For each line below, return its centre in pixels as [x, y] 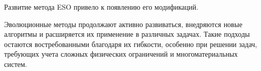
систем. [16, 64]
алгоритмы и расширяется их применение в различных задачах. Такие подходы [127, 34]
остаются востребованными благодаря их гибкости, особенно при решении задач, [131, 44]
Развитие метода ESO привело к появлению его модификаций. [101, 7]
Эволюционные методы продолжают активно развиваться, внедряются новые [123, 24]
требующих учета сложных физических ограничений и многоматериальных [121, 54]
